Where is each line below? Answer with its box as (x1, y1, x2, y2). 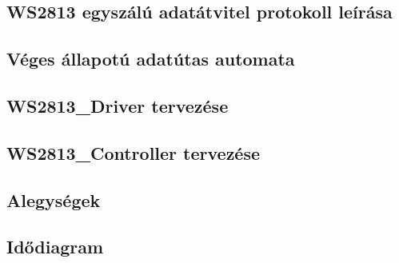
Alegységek (6, 187, 101, 212)
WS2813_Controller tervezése (6, 140, 261, 165)
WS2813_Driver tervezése (6, 93, 229, 118)
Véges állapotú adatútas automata (6, 46, 295, 71)
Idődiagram (6, 234, 104, 259)
